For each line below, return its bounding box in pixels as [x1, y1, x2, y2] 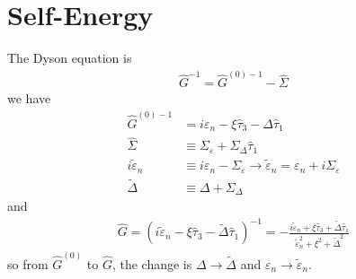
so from [7, 254, 49, 273]
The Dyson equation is [7, 48, 132, 67]
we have [7, 89, 51, 108]
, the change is [111, 254, 192, 273]
